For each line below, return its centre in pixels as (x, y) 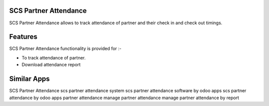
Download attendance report (51, 65)
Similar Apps (29, 79)
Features (23, 37)
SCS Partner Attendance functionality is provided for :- (65, 49)
